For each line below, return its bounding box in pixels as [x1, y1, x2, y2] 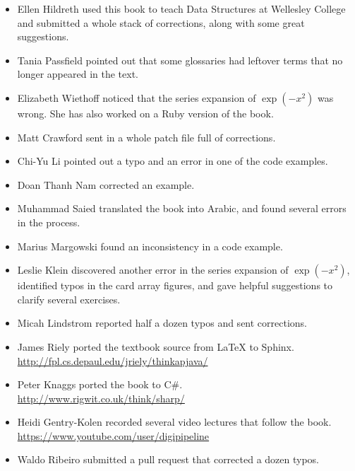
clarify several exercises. [17, 291, 121, 306]
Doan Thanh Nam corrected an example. [17, 177, 195, 192]
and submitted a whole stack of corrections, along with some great [17, 15, 305, 30]
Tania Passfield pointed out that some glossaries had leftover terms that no [17, 52, 343, 67]
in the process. [17, 214, 80, 229]
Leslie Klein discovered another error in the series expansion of [17, 262, 289, 277]
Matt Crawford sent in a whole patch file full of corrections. [17, 129, 276, 144]
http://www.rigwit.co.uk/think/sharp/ [17, 390, 185, 405]
